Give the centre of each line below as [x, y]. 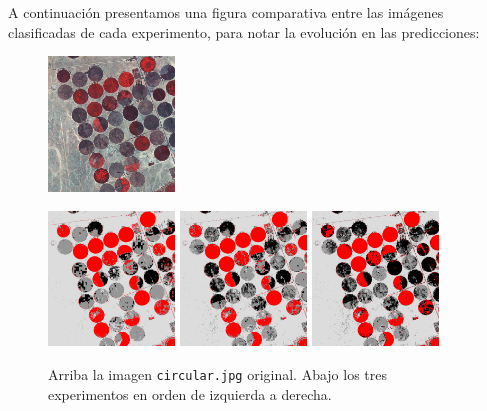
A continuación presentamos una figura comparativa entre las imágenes [226, 12]
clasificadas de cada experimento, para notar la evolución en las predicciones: [244, 31]
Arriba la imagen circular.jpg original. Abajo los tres [218, 373]
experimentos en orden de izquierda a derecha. [190, 393]
